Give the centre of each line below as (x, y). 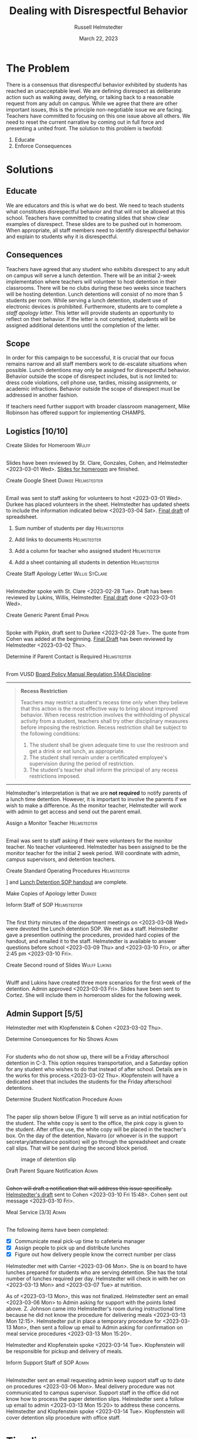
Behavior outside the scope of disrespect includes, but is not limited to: (92, 376)
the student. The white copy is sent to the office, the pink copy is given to (95, 1123)
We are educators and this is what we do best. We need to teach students (95, 205)
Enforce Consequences (43, 146)
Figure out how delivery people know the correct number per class (95, 1255)
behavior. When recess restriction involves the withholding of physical (105, 715)
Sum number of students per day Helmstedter (69, 528)
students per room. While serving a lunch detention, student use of (87, 300)
